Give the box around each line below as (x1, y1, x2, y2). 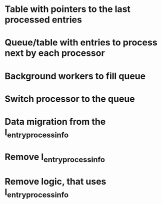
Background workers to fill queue (4, 70, 146, 82)
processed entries (4, 14, 82, 25)
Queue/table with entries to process (4, 37, 158, 48)
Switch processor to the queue (4, 93, 135, 104)
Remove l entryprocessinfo (4, 151, 105, 164)
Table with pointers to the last (4, 3, 131, 15)
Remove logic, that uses (4, 176, 106, 187)
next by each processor (4, 47, 105, 59)
